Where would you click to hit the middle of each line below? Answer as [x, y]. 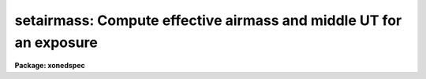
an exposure [56, 42]
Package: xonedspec [50, 66]
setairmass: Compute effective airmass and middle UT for [208, 20]
